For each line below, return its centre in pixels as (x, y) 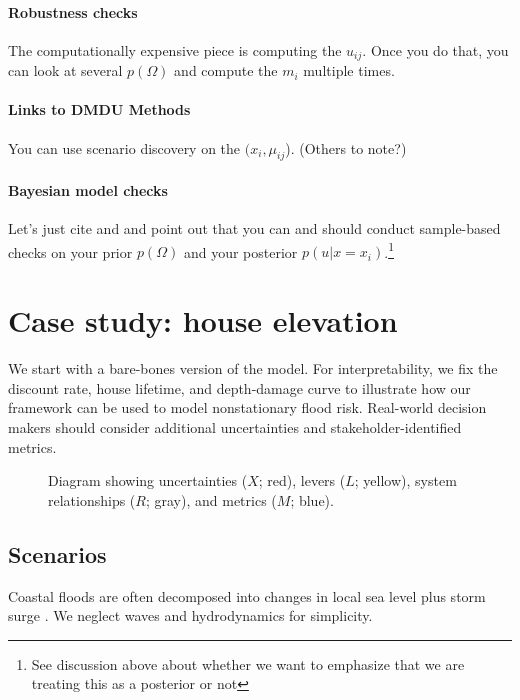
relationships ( (92, 499)
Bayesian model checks (88, 190)
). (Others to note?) (346, 147)
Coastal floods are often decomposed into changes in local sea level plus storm (247, 595)
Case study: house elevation (203, 320)
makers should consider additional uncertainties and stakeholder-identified (235, 426)
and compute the (226, 70)
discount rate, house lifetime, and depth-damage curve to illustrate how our (239, 387)
